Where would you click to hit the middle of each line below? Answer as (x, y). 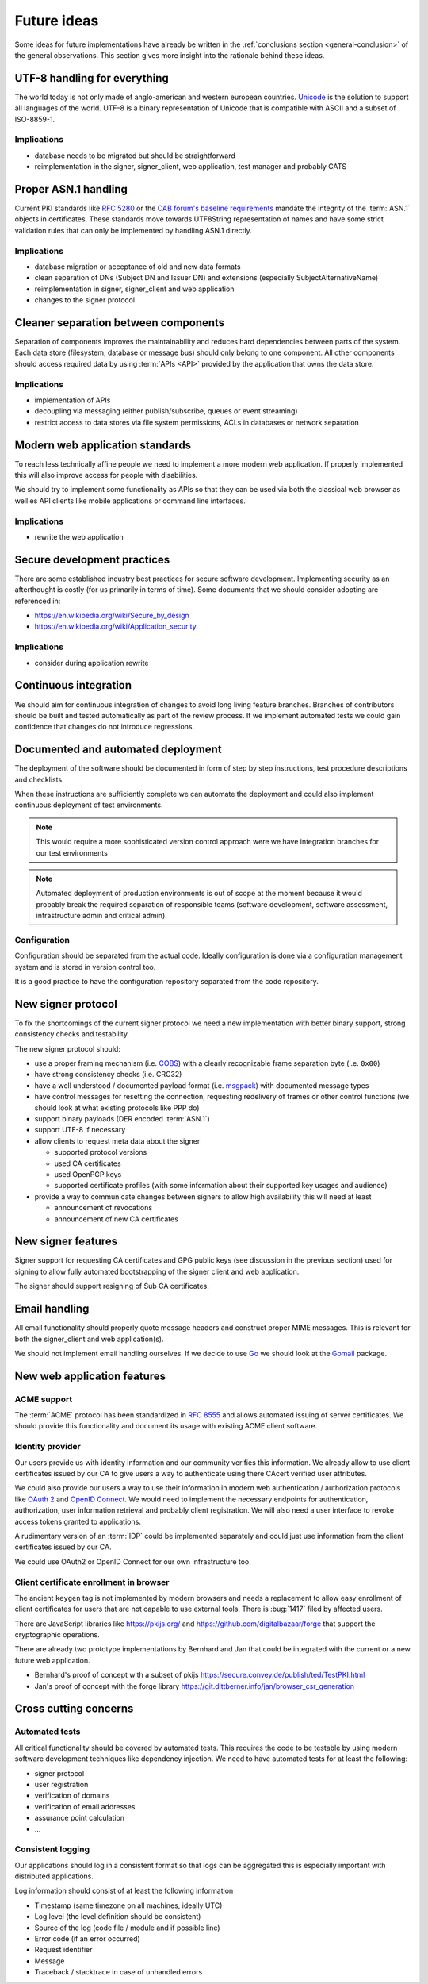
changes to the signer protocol (84, 300)
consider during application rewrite (92, 663)
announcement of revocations (103, 1208)
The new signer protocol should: (67, 1048)
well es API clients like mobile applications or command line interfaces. (130, 501)
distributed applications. (54, 1876)
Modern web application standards (103, 445)
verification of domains (72, 1796)
